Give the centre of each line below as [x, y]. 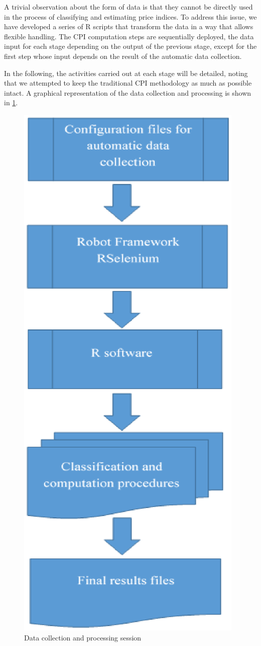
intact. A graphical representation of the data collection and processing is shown [128, 92]
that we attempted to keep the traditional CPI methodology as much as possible [128, 83]
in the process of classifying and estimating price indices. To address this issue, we [130, 16]
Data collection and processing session [83, 637]
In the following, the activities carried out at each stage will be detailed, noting [126, 73]
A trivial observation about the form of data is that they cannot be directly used [128, 7]
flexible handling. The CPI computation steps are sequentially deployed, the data [129, 36]
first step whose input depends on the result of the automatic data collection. [123, 56]
